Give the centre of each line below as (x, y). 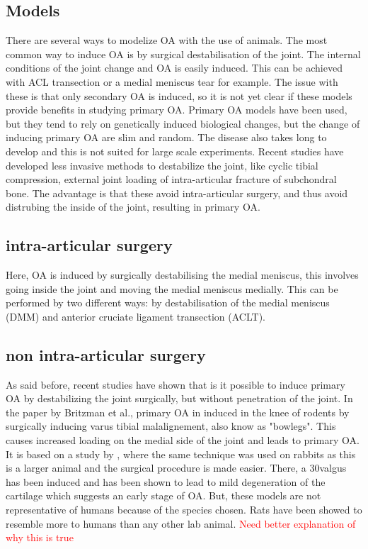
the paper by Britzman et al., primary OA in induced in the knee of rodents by (178, 412)
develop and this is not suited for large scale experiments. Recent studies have (175, 151)
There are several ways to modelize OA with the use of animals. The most (167, 40)
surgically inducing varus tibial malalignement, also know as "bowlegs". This (171, 426)
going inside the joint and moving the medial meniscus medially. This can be (172, 288)
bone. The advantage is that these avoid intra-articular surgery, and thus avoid (177, 193)
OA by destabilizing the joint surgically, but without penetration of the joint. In (179, 398)
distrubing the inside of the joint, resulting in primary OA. (133, 207)
